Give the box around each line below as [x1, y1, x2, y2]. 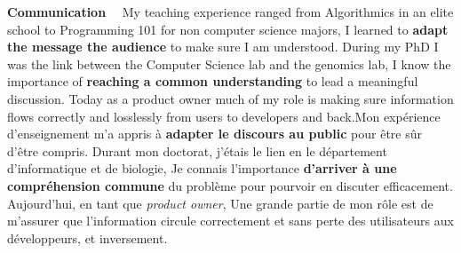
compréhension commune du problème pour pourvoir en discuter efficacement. [7, 176, 453, 194]
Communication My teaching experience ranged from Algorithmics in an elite [7, 3, 454, 20]
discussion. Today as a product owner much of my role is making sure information [7, 89, 454, 107]
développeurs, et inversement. [7, 228, 168, 247]
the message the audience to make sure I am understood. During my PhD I [7, 37, 439, 56]
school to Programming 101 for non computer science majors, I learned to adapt [7, 20, 449, 38]
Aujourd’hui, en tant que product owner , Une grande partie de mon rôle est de [7, 194, 433, 212]
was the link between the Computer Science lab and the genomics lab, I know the [7, 54, 451, 73]
